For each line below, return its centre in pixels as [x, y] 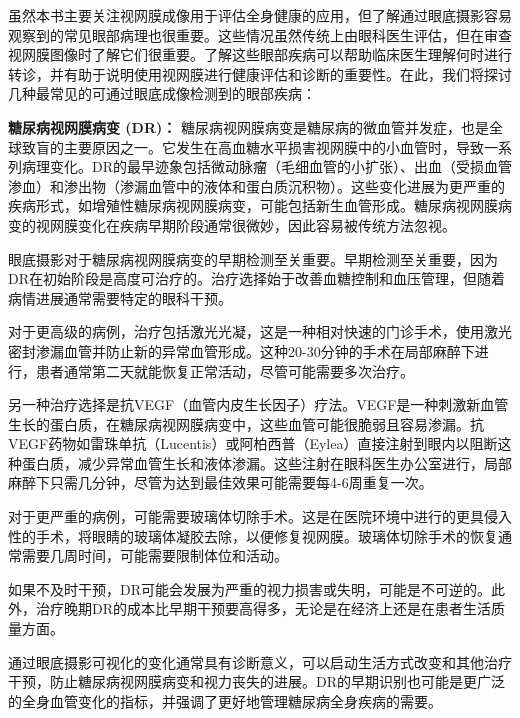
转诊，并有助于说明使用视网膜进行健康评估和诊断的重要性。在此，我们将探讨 [260, 73]
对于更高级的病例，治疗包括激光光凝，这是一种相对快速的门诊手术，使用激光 [260, 331]
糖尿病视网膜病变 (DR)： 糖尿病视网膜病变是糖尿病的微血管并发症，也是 [248, 126]
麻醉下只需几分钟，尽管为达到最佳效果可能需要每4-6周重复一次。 [220, 482]
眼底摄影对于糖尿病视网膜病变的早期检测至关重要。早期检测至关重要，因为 [253, 258]
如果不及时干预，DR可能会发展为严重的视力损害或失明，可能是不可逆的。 [249, 588]
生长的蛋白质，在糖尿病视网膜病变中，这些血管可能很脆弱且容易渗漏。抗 [246, 423]
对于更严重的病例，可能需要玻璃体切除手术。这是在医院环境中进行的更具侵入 [260, 516]
